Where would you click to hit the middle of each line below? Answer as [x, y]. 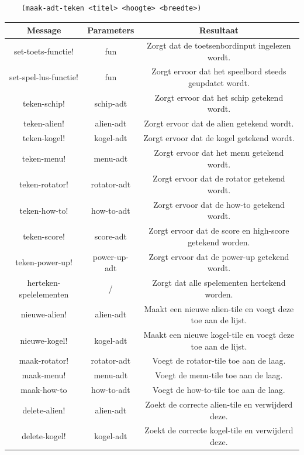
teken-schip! [44, 103]
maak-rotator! [44, 360]
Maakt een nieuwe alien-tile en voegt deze [219, 308]
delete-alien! [44, 410]
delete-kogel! [44, 436]
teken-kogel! [44, 138]
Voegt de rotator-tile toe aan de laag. [219, 360]
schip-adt [111, 103]
